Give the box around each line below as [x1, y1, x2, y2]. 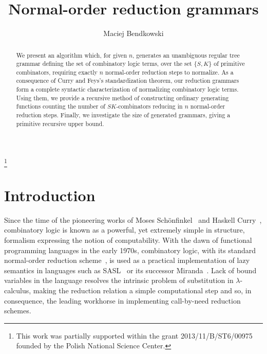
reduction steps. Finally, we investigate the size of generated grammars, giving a [16, 111, 231, 119]
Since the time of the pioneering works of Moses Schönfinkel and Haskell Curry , [4, 214, 262, 225]
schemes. [4, 305, 31, 316]
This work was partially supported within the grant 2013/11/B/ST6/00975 [16, 330, 253, 341]
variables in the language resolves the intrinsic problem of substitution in [4, 275, 234, 286]
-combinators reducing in [116, 102, 183, 111]
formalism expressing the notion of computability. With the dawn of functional [4, 235, 252, 245]
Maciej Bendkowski [103, 28, 164, 39]
